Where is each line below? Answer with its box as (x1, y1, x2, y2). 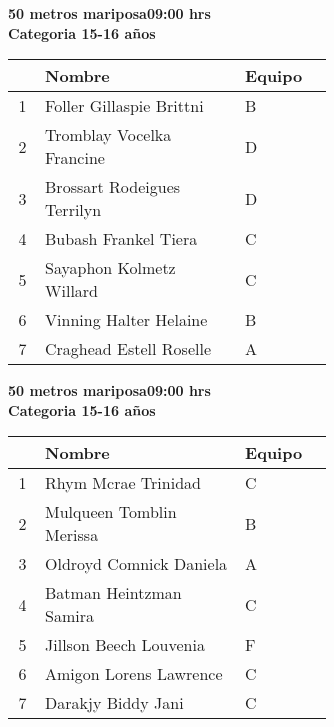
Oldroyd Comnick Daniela (45, 552, 228, 576)
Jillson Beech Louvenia (45, 633, 205, 657)
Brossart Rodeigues (45, 175, 181, 199)
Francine (45, 146, 105, 170)
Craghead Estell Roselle (45, 337, 212, 361)
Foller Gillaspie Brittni (45, 94, 204, 118)
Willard (45, 279, 99, 303)
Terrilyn (45, 198, 102, 222)
